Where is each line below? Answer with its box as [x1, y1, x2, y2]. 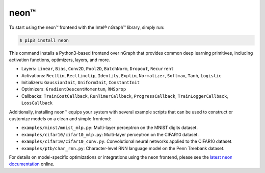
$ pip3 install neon [19, 37, 69, 43]
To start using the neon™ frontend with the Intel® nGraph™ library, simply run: [9, 24, 164, 30]
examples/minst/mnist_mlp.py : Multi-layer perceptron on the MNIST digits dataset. [21, 125, 198, 130]
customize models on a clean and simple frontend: [9, 116, 111, 122]
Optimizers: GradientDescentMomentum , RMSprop [21, 86, 126, 92]
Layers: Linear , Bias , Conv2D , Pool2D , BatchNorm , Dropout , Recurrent [21, 66, 174, 72]
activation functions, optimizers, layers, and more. [9, 57, 110, 63]
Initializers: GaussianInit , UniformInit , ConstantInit [21, 80, 140, 86]
